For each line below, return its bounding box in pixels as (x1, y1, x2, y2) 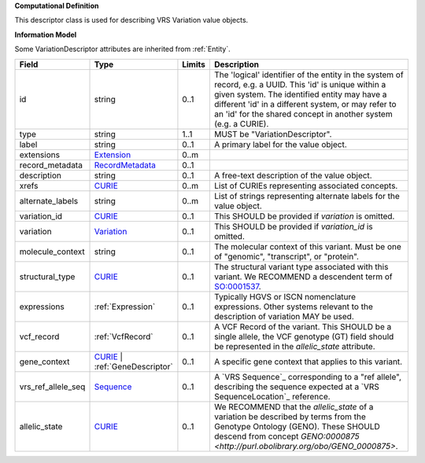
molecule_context (19, 246, 86, 257)
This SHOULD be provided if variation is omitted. (213, 211, 395, 222)
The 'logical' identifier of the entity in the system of (213, 69, 405, 80)
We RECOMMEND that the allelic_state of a (213, 401, 374, 412)
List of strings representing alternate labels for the (213, 190, 401, 201)
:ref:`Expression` (94, 301, 156, 312)
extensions (19, 149, 61, 160)
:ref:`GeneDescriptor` (94, 361, 173, 372)
